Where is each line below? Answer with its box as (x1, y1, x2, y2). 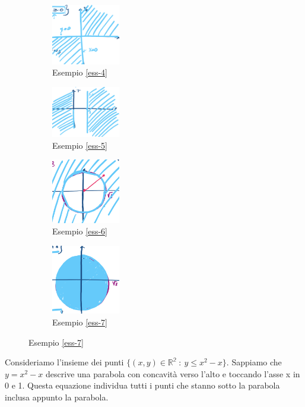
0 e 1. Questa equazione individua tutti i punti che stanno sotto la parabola (5, 379, 280, 392)
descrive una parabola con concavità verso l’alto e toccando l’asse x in (46, 367, 300, 380)
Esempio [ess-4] (52, 66, 107, 79)
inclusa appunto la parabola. (5, 391, 109, 403)
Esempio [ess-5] (52, 139, 107, 151)
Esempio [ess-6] (52, 225, 107, 237)
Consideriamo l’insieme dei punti (5, 356, 124, 368)
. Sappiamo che (226, 356, 282, 368)
